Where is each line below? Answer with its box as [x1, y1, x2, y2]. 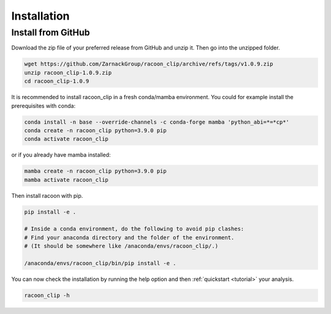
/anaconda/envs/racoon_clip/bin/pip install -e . [24, 260, 177, 266]
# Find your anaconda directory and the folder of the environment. [24, 234, 235, 241]
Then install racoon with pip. [11, 192, 83, 199]
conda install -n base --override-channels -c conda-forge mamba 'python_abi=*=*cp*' [24, 118, 289, 125]
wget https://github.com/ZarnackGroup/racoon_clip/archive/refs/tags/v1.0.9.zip [24, 61, 273, 67]
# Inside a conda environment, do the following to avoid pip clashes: [24, 225, 245, 233]
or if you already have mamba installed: [11, 151, 111, 159]
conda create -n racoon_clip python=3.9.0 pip [24, 127, 167, 134]
